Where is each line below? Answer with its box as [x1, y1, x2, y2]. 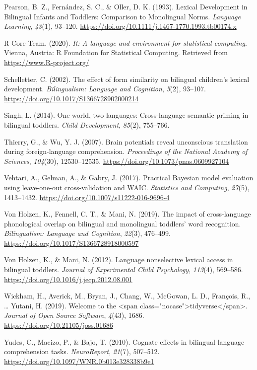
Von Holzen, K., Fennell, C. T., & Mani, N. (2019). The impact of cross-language [4, 209, 251, 219]
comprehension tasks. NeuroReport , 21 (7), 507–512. [4, 346, 160, 357]
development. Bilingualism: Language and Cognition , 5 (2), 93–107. [4, 83, 206, 94]
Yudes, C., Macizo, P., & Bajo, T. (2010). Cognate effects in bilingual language [4, 336, 245, 347]
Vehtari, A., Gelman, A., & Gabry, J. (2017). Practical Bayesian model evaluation [4, 172, 254, 183]
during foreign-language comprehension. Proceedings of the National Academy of [4, 146, 248, 156]
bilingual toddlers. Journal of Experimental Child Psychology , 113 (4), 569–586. [4, 264, 243, 275]
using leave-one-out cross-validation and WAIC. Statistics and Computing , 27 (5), [4, 182, 250, 192]
